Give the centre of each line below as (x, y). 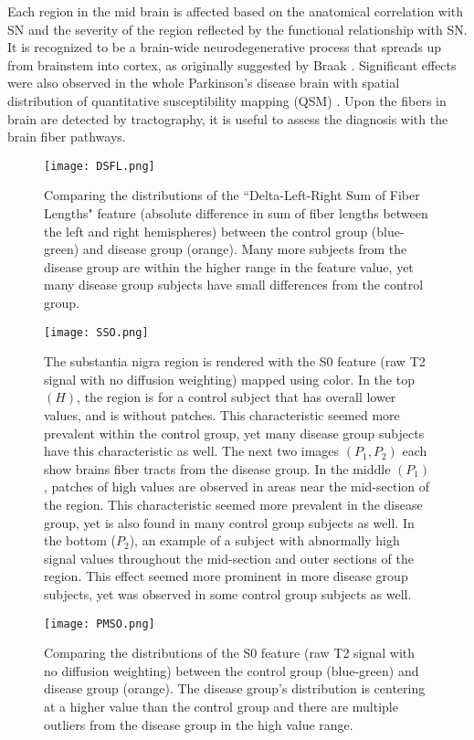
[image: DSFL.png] (100, 166)
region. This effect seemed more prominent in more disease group (226, 576)
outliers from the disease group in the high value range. (199, 724)
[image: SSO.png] (96, 332)
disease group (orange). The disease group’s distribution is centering (235, 688)
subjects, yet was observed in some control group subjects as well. (228, 593)
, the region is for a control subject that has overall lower (237, 397)
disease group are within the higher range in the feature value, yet (229, 266)
